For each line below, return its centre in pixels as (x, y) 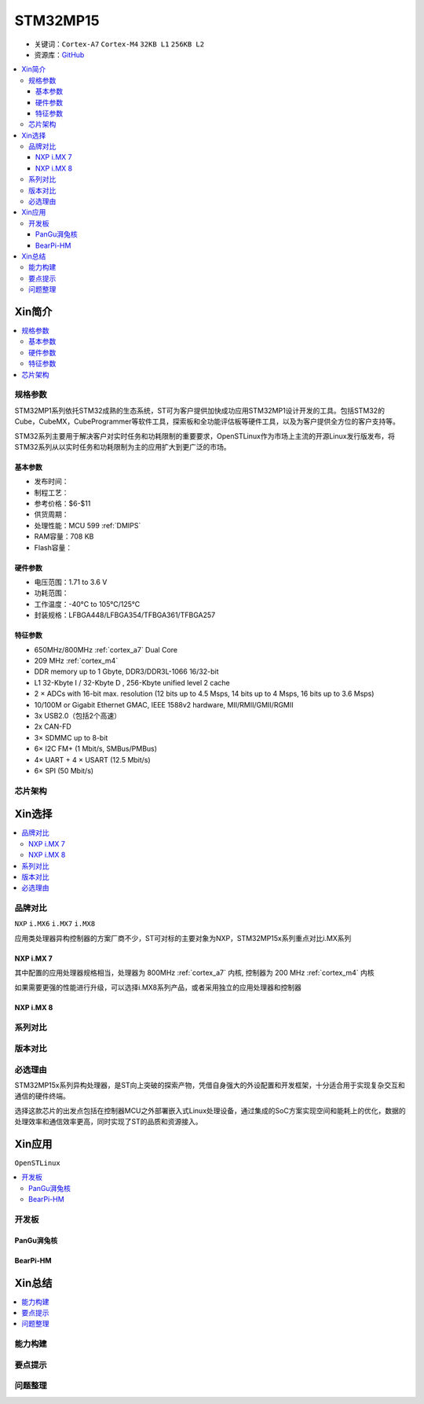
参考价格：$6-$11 (62, 504)
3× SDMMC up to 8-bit (71, 737)
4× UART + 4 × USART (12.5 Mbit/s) (92, 759)
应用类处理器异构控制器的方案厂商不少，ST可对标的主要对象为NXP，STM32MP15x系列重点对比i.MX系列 (183, 938)
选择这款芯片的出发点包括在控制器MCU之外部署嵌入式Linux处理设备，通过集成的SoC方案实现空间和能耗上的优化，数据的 (210, 1110)
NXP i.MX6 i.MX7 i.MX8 (55, 924)
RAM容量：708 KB (64, 537)
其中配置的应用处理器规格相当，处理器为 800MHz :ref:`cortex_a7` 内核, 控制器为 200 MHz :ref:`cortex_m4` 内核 (194, 973)
